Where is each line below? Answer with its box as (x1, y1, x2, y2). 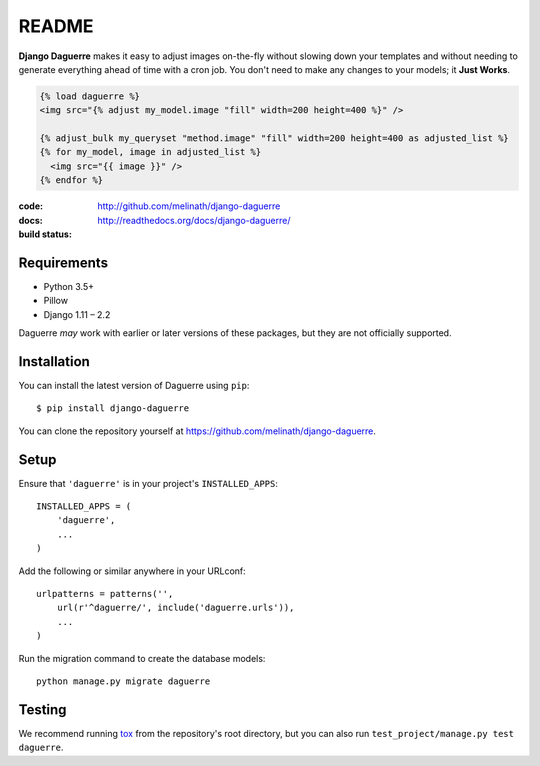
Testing (18, 701, 67, 718)
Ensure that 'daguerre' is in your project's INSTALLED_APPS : (18, 477, 279, 489)
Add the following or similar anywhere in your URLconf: (18, 565, 247, 577)
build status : (18, 228, 72, 240)
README (18, 15, 94, 37)
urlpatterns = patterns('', (36, 588, 174, 600)
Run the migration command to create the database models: (18, 652, 266, 664)
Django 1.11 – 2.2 (43, 308, 111, 320)
